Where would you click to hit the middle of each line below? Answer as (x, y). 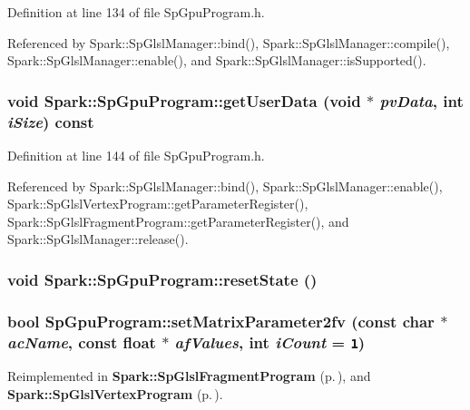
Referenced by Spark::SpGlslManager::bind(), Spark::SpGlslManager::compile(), (229, 42)
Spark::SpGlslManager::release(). (98, 239)
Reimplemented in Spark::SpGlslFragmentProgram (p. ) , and (189, 376)
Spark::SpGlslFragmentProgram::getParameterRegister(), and (178, 221)
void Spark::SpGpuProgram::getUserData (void (184, 100)
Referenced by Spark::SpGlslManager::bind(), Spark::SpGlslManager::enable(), (225, 185)
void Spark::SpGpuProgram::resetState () (162, 279)
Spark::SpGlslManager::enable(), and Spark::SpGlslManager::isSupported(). (217, 60)
